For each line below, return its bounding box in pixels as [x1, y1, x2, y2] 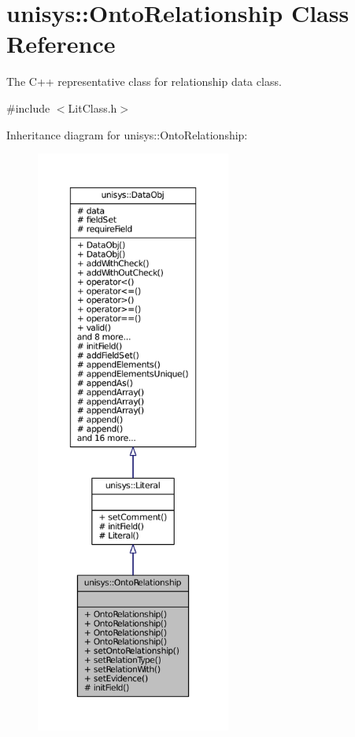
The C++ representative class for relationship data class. [6, 73, 282, 90]
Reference [6, 28, 116, 60]
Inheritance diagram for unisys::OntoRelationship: [6, 126, 248, 143]
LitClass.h [68, 99, 117, 116]
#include [6, 99, 50, 116]
